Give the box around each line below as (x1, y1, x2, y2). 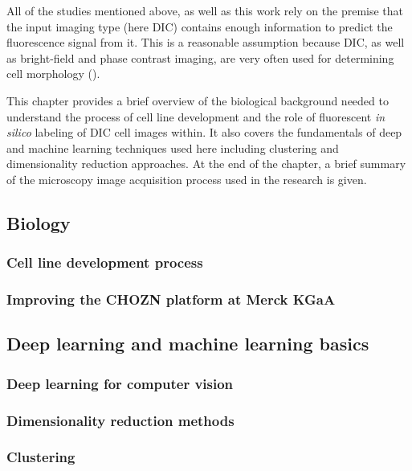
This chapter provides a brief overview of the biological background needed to (6, 92, 389, 109)
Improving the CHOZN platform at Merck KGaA (6, 289, 336, 309)
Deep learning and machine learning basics (6, 331, 369, 356)
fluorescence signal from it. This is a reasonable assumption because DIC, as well (6, 34, 405, 51)
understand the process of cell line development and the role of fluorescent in (6, 108, 385, 125)
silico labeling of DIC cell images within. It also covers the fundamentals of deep (6, 124, 402, 141)
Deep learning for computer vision (6, 373, 234, 393)
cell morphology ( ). (6, 65, 100, 82)
